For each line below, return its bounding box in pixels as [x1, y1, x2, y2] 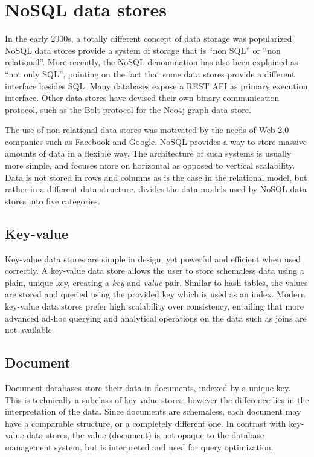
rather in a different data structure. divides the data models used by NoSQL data [5, 183, 307, 195]
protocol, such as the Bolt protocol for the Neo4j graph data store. [5, 103, 251, 115]
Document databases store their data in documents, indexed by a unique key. [5, 381, 291, 394]
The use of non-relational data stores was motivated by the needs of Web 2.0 [5, 123, 289, 136]
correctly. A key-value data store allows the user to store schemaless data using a [5, 264, 304, 277]
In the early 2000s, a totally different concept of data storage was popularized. [5, 32, 295, 45]
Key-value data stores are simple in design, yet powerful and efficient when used [5, 252, 301, 265]
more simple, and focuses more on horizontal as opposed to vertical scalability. [5, 159, 295, 172]
